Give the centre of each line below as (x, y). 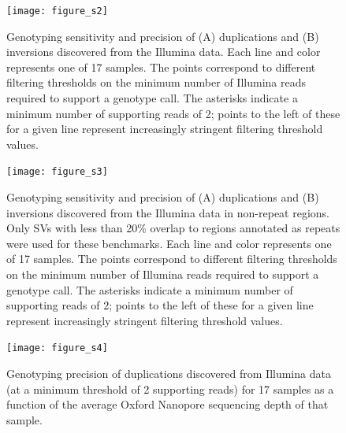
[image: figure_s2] (57, 11)
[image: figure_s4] (57, 348)
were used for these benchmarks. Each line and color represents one (169, 243)
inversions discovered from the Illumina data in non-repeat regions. (168, 212)
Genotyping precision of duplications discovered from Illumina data (169, 374)
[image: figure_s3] (57, 172)
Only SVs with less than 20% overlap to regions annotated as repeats (173, 228)
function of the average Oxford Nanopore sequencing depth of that (167, 404)
